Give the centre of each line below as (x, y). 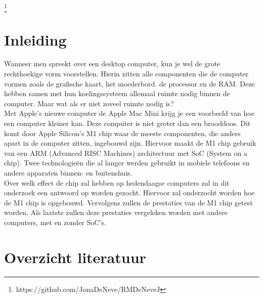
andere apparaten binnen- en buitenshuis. (68, 172)
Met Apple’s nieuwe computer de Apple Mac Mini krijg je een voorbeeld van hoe (129, 113)
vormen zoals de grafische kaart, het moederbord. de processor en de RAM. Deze (129, 83)
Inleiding (35, 39)
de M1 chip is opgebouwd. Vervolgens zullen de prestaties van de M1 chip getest (128, 202)
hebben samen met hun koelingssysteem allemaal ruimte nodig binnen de (117, 93)
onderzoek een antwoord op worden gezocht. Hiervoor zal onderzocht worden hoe (129, 193)
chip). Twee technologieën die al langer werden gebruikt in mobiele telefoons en (127, 163)
